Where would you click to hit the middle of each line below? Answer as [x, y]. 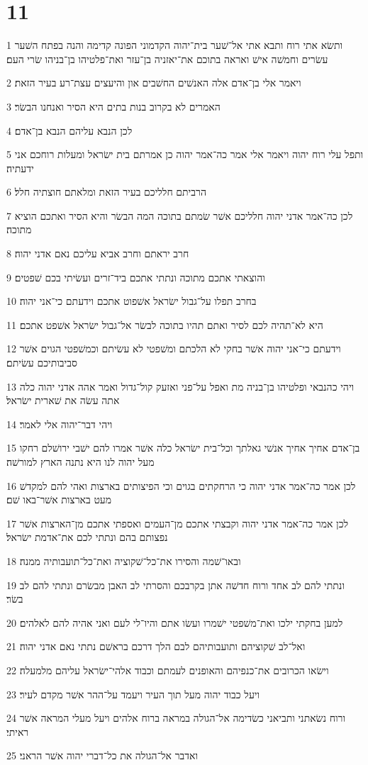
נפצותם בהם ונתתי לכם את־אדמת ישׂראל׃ [87, 537]
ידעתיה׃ [20, 168]
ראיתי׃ [18, 731]
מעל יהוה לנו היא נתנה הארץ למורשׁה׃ [80, 462]
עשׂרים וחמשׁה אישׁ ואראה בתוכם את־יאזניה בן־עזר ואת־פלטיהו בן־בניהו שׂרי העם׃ [167, 58]
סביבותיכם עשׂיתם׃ [42, 363]
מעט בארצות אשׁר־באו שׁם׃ [59, 499]
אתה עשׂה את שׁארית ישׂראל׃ [63, 400]
